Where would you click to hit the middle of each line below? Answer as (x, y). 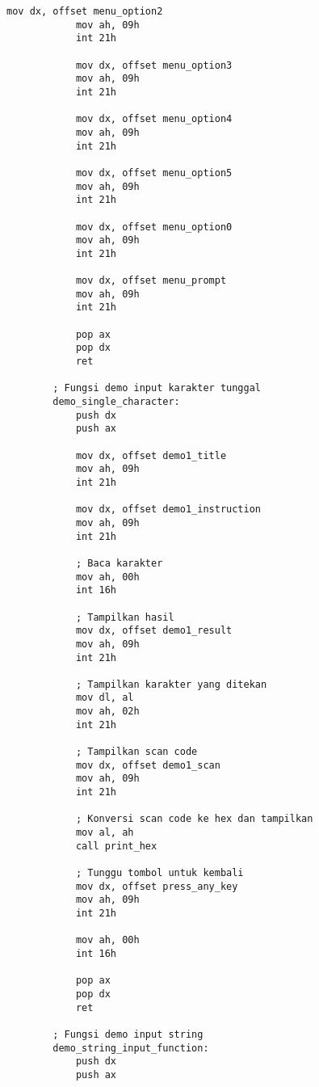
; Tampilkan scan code (136, 752)
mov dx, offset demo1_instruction (168, 510)
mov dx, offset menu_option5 (154, 173)
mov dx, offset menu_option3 (154, 65)
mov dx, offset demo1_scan (148, 765)
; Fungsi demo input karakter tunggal (157, 388)
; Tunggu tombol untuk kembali (159, 873)
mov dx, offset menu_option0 (154, 227)
